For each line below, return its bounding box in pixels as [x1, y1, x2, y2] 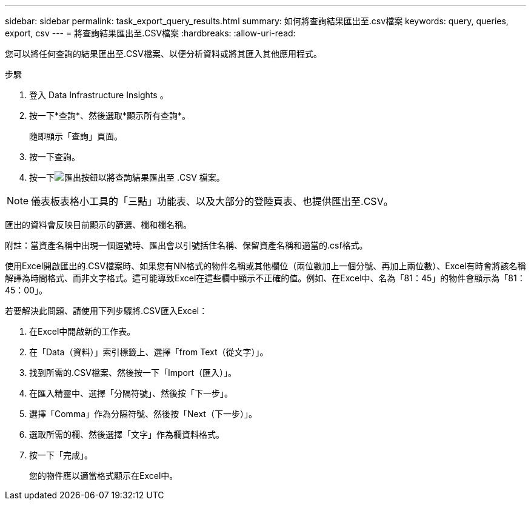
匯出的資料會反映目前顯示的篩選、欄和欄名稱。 [5, 219, 192, 230]
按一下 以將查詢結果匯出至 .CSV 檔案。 [29, 172, 225, 182]
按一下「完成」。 [29, 450, 93, 460]
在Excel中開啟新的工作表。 [29, 326, 136, 336]
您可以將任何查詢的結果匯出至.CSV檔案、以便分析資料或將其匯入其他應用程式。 [5, 48, 322, 59]
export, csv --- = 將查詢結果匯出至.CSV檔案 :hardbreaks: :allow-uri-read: [5, 28, 296, 38]
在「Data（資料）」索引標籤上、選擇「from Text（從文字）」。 [29, 347, 269, 357]
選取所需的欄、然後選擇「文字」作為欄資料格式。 [29, 429, 224, 440]
